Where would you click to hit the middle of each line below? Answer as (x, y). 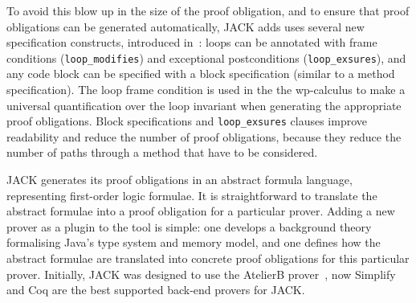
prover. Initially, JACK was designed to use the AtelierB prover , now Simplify (201, 274)
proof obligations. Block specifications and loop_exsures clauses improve (187, 121)
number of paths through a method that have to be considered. (162, 152)
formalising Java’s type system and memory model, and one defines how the (194, 242)
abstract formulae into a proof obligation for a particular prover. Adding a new (201, 211)
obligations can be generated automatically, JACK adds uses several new (186, 26)
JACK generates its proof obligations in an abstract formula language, (179, 180)
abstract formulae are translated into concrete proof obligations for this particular (208, 258)
